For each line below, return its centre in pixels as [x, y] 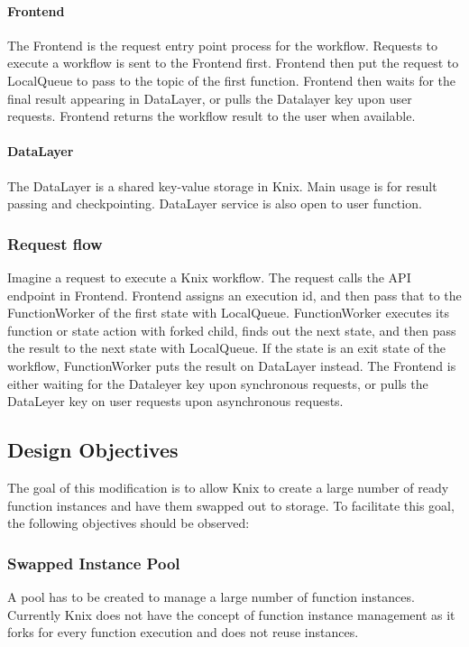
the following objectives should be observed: [129, 523]
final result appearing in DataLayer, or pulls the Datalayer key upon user [210, 98]
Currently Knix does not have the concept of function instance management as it [231, 614]
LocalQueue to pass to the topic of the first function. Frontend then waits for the [232, 80]
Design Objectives [93, 450]
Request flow [55, 243]
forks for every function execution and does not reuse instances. [183, 632]
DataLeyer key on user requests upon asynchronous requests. [175, 401]
